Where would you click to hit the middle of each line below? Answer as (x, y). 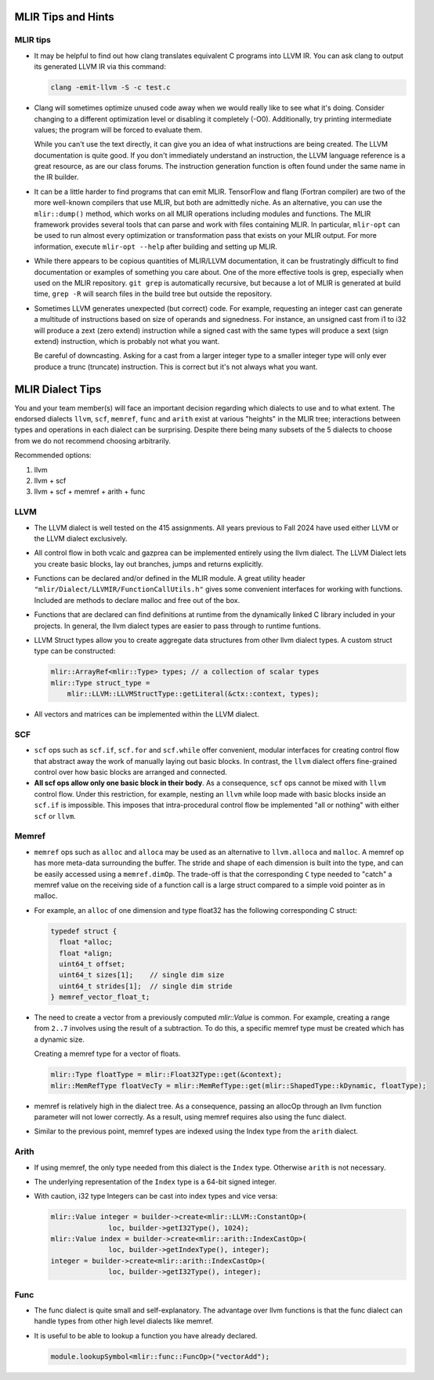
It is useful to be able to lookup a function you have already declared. (146, 1335)
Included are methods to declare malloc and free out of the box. (137, 600)
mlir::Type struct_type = (100, 683)
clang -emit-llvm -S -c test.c (111, 88)
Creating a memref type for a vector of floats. (107, 1054)
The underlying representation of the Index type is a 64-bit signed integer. (156, 1181)
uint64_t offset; (92, 964)
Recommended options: (53, 455)
